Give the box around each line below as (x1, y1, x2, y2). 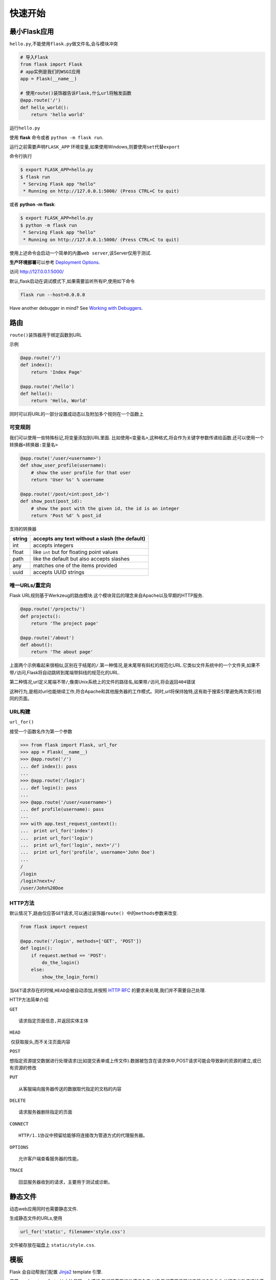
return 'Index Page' (31, 369, 83, 375)
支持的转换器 (9, 525, 37, 532)
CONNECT (9, 1121, 29, 1126)
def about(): (20, 642, 53, 648)
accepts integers (33, 542, 74, 549)
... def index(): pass (20, 763, 77, 769)
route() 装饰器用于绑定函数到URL (9, 332, 82, 338)
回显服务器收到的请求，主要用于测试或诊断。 (18, 1179, 112, 1185)
